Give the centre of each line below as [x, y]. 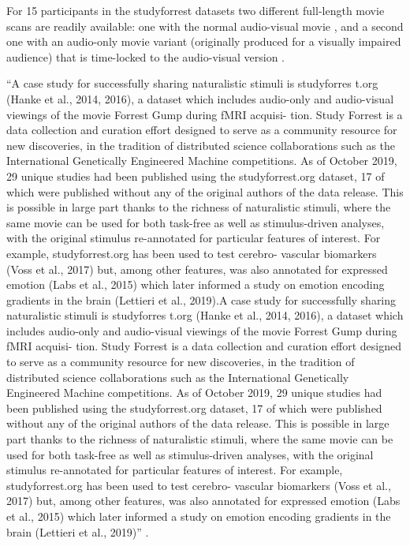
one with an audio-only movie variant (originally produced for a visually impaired [204, 41]
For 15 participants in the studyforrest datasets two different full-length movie [196, 10]
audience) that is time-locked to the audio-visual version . [145, 56]
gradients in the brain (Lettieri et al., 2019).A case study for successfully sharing [201, 299]
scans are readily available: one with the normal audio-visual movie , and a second [205, 26]
